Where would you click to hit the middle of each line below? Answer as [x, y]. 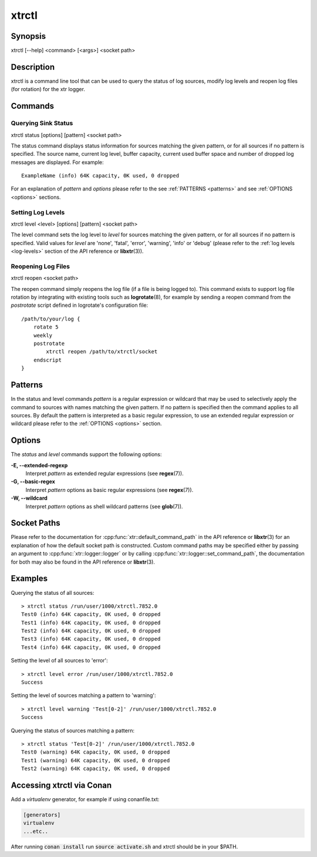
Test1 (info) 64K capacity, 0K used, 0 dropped [91, 622]
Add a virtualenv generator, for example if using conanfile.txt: [85, 799]
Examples [29, 579]
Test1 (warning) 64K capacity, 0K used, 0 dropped [96, 760]
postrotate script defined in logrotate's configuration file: [80, 305]
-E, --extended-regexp [39, 465]
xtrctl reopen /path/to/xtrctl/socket [102, 352]
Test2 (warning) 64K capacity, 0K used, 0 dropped [96, 769]
